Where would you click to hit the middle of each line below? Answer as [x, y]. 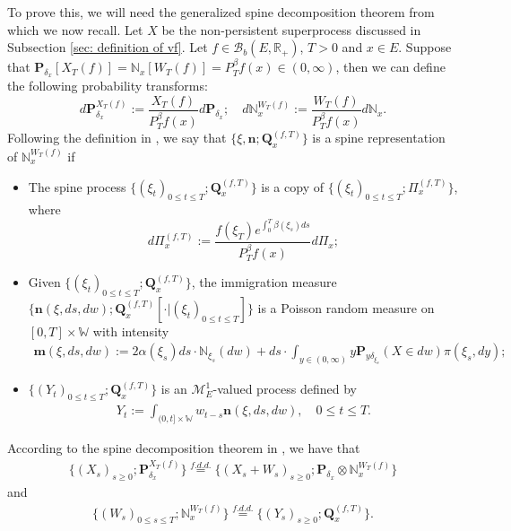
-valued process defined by [285, 389]
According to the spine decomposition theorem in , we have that [184, 447]
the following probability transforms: [108, 86]
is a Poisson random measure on [346, 307]
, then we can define [390, 67]
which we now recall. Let [75, 29]
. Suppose [425, 47]
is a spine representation [379, 138]
